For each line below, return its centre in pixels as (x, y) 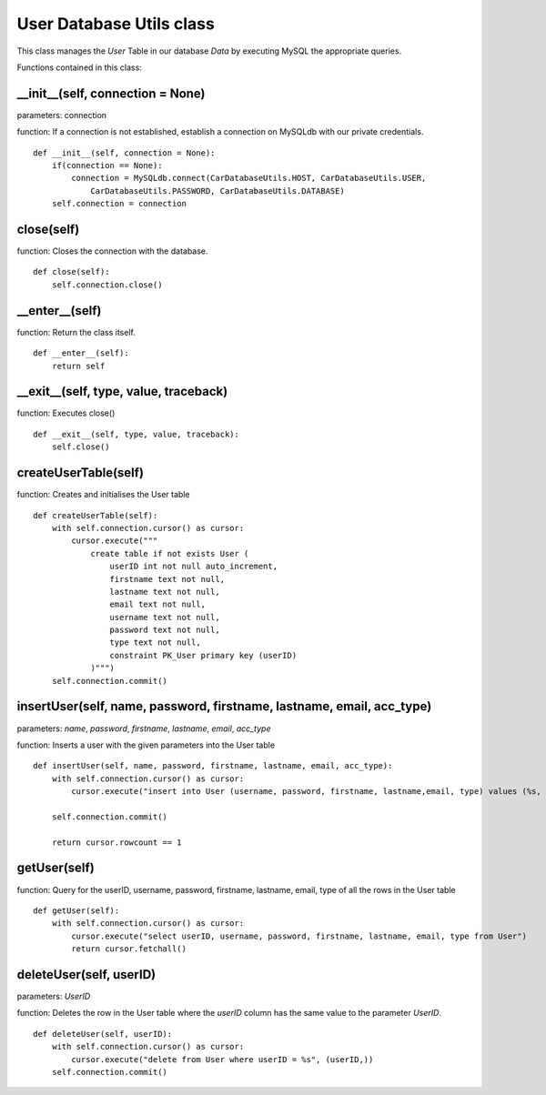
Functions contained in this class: (80, 67)
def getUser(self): (76, 910)
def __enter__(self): (81, 353)
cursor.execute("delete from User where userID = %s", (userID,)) (222, 1059)
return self (78, 366)
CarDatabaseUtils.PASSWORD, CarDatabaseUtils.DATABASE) (217, 191)
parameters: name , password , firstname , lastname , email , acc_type (144, 728)
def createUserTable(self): (96, 515)
